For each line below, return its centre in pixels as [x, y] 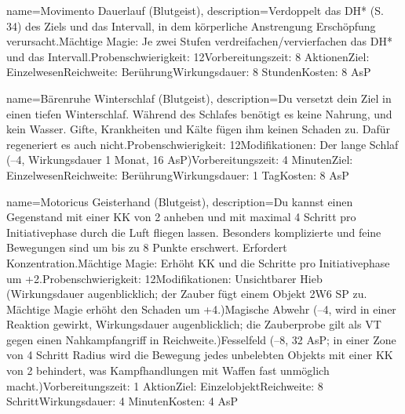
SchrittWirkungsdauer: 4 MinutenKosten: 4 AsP [122, 401]
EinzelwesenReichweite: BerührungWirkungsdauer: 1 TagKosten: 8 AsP [178, 174]
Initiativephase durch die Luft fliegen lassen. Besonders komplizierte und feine [194, 232]
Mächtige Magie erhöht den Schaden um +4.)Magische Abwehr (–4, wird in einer [201, 309]
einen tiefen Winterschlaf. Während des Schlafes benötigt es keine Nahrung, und [199, 113]
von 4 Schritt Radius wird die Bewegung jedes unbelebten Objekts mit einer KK [200, 355]
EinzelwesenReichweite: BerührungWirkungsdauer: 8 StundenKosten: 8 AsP [189, 72]
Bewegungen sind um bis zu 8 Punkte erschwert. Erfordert [147, 247]
